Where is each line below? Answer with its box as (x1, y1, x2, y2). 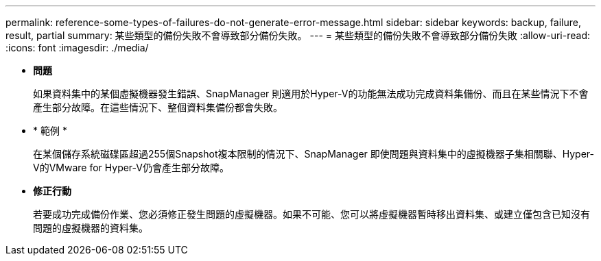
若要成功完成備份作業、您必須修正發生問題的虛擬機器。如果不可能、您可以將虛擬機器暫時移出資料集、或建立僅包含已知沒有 (33, 208, 590, 220)
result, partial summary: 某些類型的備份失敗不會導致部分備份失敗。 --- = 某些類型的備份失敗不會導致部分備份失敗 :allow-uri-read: (5, 29, 590, 41)
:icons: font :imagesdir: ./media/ (5, 42, 149, 53)
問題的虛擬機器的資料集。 (33, 222, 148, 234)
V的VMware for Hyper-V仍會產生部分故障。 (33, 162, 229, 173)
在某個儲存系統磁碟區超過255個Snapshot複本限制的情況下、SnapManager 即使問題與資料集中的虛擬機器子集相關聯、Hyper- (33, 148, 594, 160)
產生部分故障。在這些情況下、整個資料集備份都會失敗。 (33, 101, 283, 113)
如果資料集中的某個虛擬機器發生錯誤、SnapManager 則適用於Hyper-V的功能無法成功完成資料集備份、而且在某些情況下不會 (33, 88, 589, 99)
